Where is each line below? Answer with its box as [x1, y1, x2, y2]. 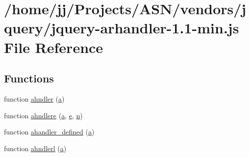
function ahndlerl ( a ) [4, 143, 67, 153]
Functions [4, 71, 54, 86]
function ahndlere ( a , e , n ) [4, 110, 83, 120]
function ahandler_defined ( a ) [4, 127, 95, 137]
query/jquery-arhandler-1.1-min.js [4, 18, 239, 38]
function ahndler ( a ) [4, 93, 65, 104]
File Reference [4, 37, 103, 57]
